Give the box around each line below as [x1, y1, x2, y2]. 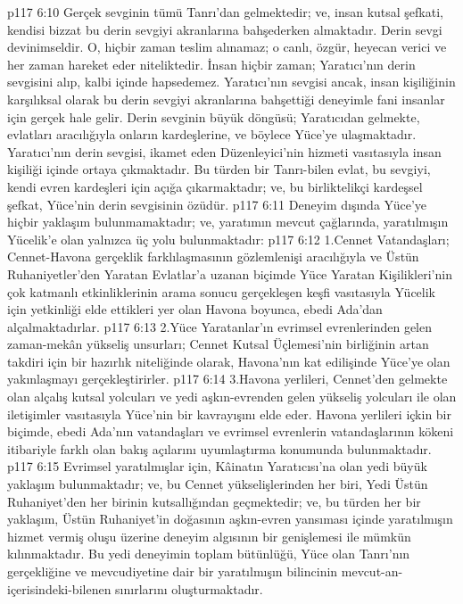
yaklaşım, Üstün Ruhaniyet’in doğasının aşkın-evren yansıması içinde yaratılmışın [7, 509, 453, 528]
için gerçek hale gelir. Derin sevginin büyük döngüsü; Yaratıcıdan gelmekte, [7, 107, 420, 126]
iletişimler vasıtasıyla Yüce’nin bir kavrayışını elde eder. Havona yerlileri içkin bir [7, 404, 451, 423]
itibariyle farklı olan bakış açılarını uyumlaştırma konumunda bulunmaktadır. [7, 439, 432, 458]
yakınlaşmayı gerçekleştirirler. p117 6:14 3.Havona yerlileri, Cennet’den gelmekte [7, 369, 448, 388]
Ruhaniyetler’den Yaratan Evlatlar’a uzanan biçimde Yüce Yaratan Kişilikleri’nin [7, 264, 452, 283]
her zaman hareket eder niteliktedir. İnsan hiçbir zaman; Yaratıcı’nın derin [7, 54, 416, 73]
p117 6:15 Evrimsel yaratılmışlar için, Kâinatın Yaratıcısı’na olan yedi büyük [7, 457, 427, 476]
